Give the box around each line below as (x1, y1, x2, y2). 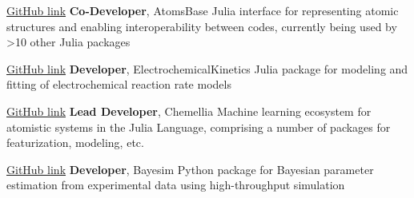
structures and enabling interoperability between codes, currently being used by (6, 18, 397, 34)
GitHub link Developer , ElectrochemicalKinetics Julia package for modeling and (6, 60, 408, 77)
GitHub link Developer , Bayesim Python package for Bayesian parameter (6, 160, 374, 177)
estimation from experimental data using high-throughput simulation (6, 176, 345, 193)
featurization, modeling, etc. (6, 134, 144, 151)
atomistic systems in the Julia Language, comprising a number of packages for (6, 118, 391, 135)
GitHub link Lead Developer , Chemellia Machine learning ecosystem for (6, 102, 372, 119)
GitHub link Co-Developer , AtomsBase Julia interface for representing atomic (6, 2, 399, 18)
